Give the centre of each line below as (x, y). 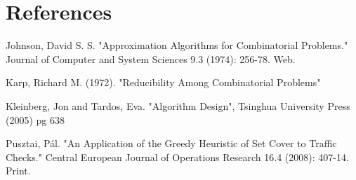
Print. (18, 171)
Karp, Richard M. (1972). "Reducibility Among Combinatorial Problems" (163, 82)
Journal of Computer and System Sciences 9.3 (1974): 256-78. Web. (151, 58)
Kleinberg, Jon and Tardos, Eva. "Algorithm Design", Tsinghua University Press (178, 105)
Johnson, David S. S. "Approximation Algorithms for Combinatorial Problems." (177, 45)
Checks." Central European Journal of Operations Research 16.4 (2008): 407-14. (177, 157)
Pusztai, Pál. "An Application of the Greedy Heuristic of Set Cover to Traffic (171, 143)
